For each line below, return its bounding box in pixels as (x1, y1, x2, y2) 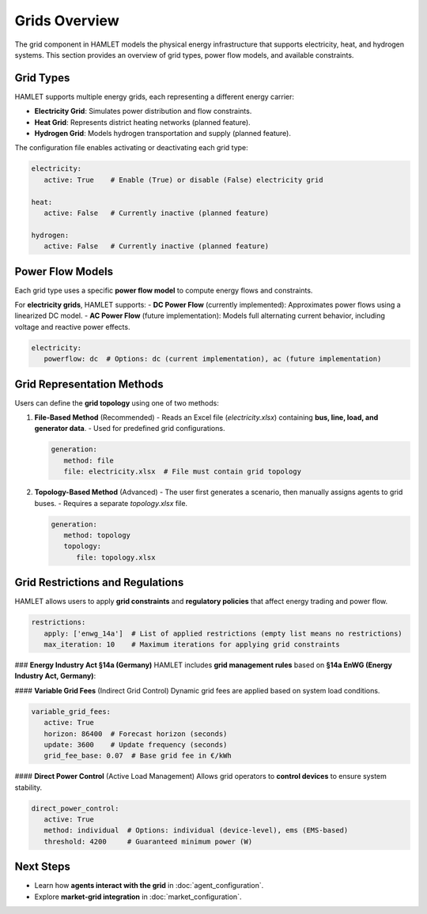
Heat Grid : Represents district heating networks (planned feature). (34, 117, 251, 127)
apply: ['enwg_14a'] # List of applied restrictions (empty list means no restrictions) (43, 629, 402, 638)
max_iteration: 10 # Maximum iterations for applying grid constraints (43, 640, 340, 649)
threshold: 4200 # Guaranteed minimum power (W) (43, 837, 253, 846)
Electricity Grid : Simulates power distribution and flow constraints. (34, 107, 252, 116)
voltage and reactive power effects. (14, 322, 130, 331)
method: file (63, 455, 115, 465)
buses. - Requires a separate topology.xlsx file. (34, 498, 188, 508)
